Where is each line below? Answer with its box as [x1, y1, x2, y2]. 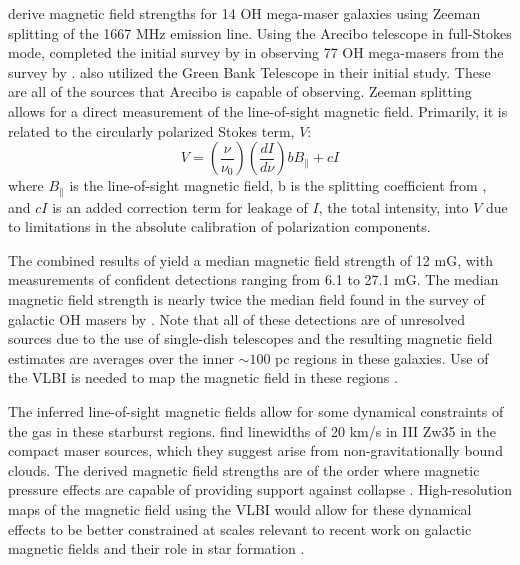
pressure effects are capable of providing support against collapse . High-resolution [8, 479, 513, 500]
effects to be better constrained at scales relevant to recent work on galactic [8, 518, 472, 539]
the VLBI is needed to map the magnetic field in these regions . [8, 367, 398, 388]
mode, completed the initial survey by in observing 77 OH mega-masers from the [8, 42, 504, 63]
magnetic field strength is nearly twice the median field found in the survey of [8, 288, 485, 309]
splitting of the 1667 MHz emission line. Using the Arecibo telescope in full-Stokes [8, 22, 512, 43]
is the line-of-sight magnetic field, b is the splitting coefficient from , [69, 175, 487, 196]
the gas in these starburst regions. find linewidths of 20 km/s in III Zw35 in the [8, 420, 496, 441]
